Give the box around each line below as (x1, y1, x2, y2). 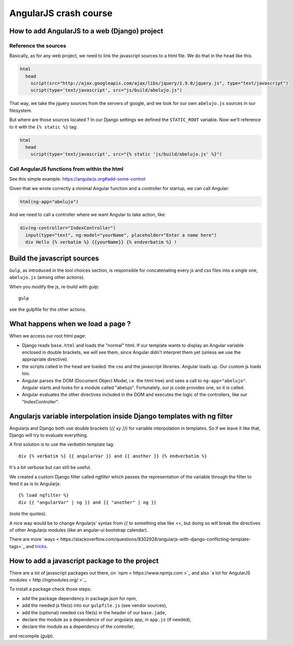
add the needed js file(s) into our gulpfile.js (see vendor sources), (22, 603, 167, 609)
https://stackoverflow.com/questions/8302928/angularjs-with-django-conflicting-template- (60, 536, 251, 542)
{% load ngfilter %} (18, 492, 69, 498)
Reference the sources (9, 42, 67, 49)
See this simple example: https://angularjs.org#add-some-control (9, 176, 146, 182)
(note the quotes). (9, 511, 47, 517)
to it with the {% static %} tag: (9, 124, 78, 130)
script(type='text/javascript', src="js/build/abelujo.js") (30, 87, 183, 93)
